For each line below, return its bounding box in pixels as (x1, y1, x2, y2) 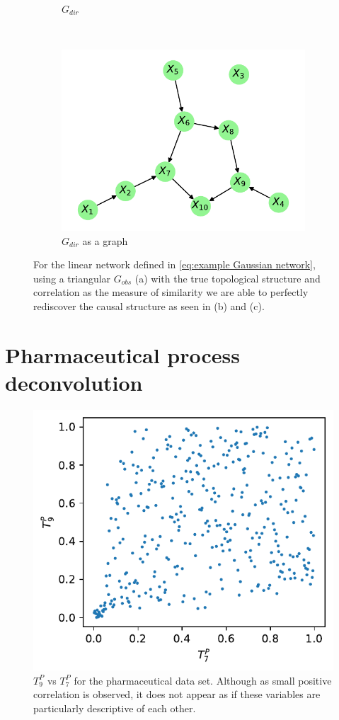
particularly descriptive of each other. (33, 700, 196, 715)
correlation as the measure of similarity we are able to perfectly (33, 285, 309, 299)
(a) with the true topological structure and (134, 270, 321, 285)
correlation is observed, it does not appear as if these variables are (33, 687, 321, 702)
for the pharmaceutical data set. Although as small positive (74, 673, 332, 687)
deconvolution (5, 367, 143, 396)
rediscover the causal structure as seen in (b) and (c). (33, 298, 265, 313)
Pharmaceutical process (5, 340, 240, 369)
